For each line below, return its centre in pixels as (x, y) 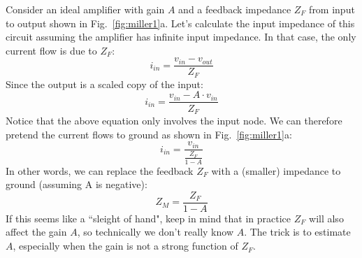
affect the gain (36, 232)
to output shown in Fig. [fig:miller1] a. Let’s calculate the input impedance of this (180, 23)
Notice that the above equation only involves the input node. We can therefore (174, 120)
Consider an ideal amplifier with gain (85, 9)
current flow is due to (51, 50)
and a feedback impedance (235, 9)
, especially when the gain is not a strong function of (125, 246)
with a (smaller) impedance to (276, 170)
